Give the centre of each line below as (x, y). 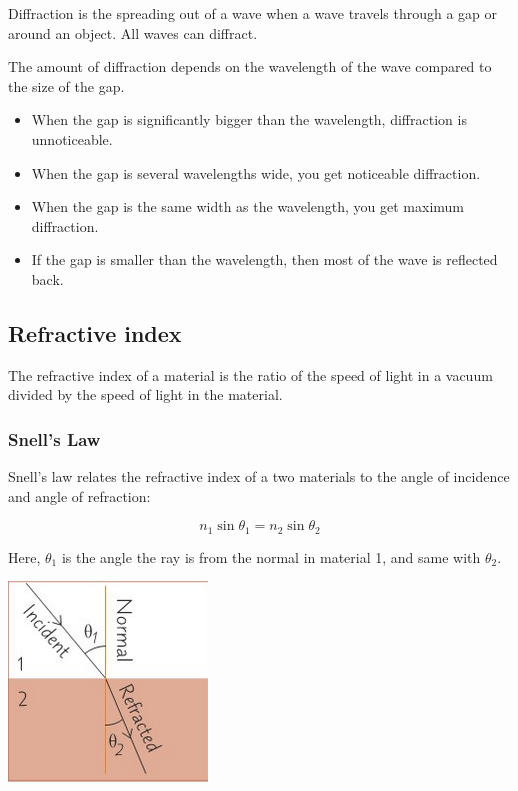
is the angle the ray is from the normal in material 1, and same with (271, 556)
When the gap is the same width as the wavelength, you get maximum (248, 206)
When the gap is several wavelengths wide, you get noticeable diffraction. (256, 172)
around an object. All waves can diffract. (133, 32)
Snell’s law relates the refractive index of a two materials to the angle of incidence (259, 476)
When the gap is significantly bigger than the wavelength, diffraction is (249, 119)
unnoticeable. (72, 138)
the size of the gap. (66, 85)
